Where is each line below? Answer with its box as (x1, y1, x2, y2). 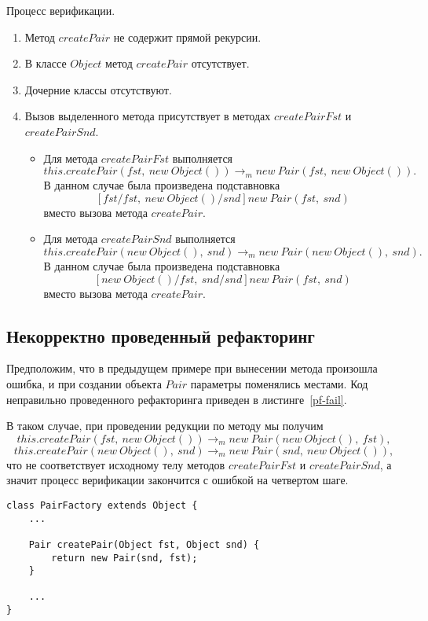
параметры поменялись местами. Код (190, 375, 368, 391)
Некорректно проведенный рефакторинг (6, 323, 315, 347)
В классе (24, 55, 67, 72)
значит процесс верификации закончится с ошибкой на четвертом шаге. (6, 472, 349, 488)
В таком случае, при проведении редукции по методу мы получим (6, 417, 324, 434)
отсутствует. (191, 55, 250, 72)
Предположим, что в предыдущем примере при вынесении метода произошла (6, 360, 378, 377)
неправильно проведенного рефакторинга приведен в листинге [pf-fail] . (6, 391, 347, 407)
